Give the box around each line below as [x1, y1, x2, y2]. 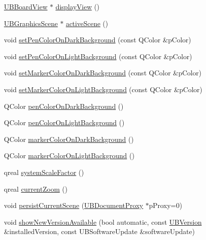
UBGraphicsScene [4, 18, 58, 28]
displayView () [55, 1, 100, 11]
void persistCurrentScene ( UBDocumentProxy [4, 200, 143, 210]
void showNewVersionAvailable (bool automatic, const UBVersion [4, 216, 202, 227]
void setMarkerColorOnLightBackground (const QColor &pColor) [4, 84, 203, 94]
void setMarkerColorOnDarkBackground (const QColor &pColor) [4, 68, 202, 78]
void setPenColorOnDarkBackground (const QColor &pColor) [4, 34, 191, 45]
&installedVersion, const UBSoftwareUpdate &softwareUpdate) [4, 226, 195, 237]
